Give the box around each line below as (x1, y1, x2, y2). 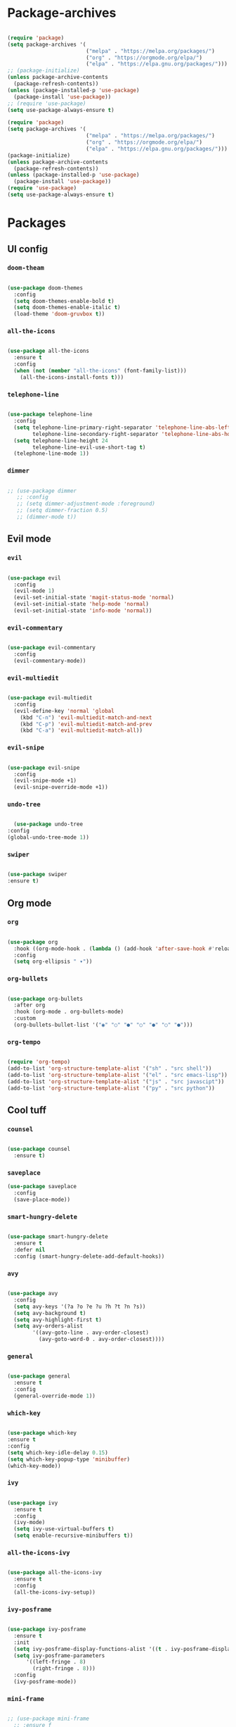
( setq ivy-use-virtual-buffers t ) (13, 1526, 114, 1533)
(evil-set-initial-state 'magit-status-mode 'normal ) (13, 594, 174, 601)
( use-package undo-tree (13, 821, 83, 828)
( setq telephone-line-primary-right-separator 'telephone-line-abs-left (13, 424, 231, 431)
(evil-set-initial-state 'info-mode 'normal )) (13, 607, 152, 614)
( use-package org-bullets (7, 995, 83, 1002)
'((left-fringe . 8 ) (25, 1659, 86, 1666)
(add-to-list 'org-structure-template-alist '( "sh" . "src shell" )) (7, 1065, 212, 1072)
